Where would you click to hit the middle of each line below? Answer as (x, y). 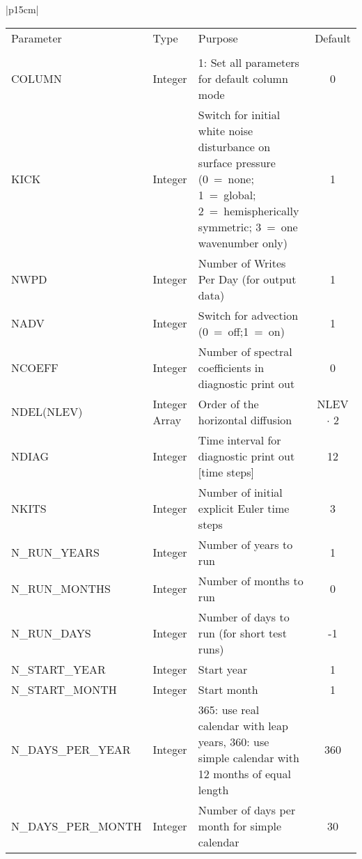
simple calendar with (249, 757)
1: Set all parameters (249, 62)
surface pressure (237, 162)
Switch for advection (248, 315)
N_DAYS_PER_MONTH (77, 826)
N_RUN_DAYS (51, 633)
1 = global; (227, 194)
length (213, 789)
